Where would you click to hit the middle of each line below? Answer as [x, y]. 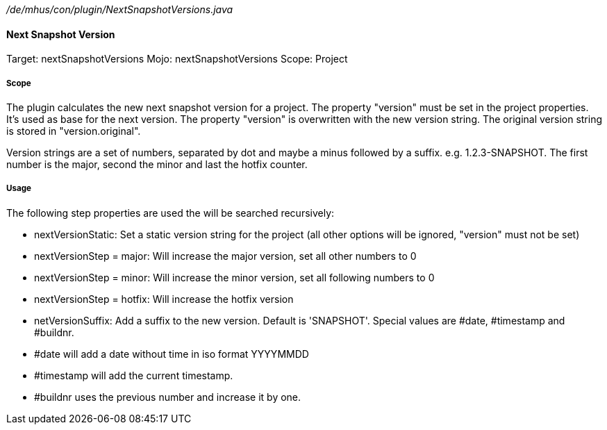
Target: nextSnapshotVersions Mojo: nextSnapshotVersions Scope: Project [177, 59]
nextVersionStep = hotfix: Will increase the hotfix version [164, 299]
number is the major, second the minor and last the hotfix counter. [157, 164]
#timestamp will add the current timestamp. [134, 375]
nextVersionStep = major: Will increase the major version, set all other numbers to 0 [225, 256]
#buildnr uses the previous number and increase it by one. [168, 397]
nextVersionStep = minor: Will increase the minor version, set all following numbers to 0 [234, 277]
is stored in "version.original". [74, 131]
